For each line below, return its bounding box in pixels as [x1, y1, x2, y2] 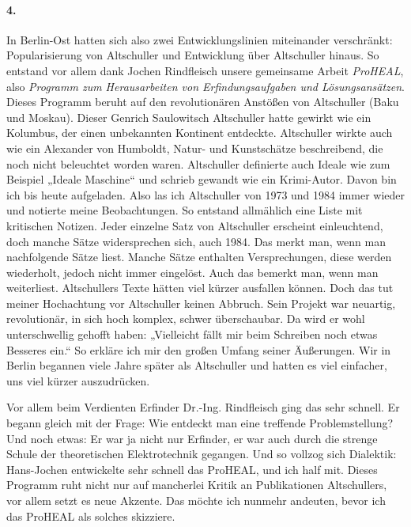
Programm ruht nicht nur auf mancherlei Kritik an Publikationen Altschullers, [6, 476, 387, 493]
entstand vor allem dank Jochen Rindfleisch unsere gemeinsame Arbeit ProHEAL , [6, 62, 404, 78]
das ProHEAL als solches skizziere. [6, 507, 175, 524]
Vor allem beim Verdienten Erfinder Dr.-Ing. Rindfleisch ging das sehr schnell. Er [6, 399, 400, 415]
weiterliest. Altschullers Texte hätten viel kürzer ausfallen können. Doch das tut [6, 279, 394, 296]
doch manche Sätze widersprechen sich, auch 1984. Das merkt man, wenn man [6, 233, 386, 249]
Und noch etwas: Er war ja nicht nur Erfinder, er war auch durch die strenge [6, 430, 378, 446]
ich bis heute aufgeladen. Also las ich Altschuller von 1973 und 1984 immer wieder [6, 186, 405, 203]
